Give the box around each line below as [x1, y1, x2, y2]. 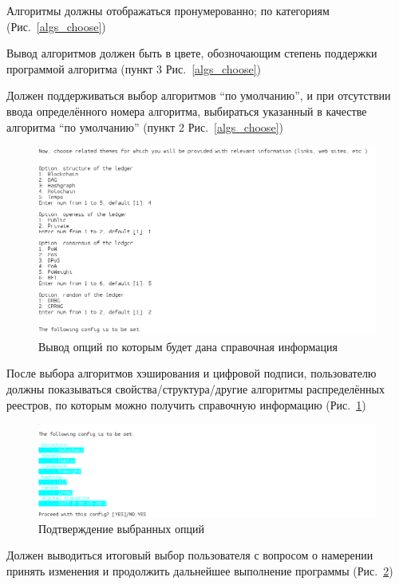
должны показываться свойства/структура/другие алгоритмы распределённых [6, 380, 385, 397]
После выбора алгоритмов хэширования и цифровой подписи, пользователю [6, 365, 377, 381]
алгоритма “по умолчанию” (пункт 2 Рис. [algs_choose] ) [6, 118, 283, 135]
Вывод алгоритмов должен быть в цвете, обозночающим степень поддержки [6, 45, 377, 61]
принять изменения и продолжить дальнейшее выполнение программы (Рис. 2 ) [6, 562, 393, 579]
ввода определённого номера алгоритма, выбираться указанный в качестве [6, 102, 367, 119]
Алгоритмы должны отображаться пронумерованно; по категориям [6, 2, 330, 18]
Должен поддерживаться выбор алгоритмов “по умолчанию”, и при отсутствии [6, 87, 391, 104]
